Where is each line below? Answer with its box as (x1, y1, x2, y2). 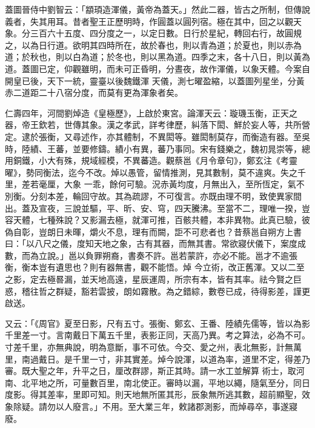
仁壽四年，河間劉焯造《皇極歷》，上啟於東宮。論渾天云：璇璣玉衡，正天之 (5, 106, 297, 119)
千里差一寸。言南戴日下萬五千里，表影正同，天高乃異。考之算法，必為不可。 (5, 329, 310, 341)
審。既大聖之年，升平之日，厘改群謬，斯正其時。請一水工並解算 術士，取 (5, 364, 296, 377)
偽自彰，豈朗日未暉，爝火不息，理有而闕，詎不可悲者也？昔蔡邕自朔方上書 (5, 225, 302, 238)
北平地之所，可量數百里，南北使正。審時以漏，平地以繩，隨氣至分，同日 (21, 376, 310, 389)
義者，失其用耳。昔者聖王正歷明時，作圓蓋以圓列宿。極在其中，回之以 (5, 15, 285, 27)
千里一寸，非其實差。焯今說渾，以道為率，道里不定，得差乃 (72, 352, 310, 365)
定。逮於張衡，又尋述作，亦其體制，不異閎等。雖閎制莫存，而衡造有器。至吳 (5, 130, 310, 142)
